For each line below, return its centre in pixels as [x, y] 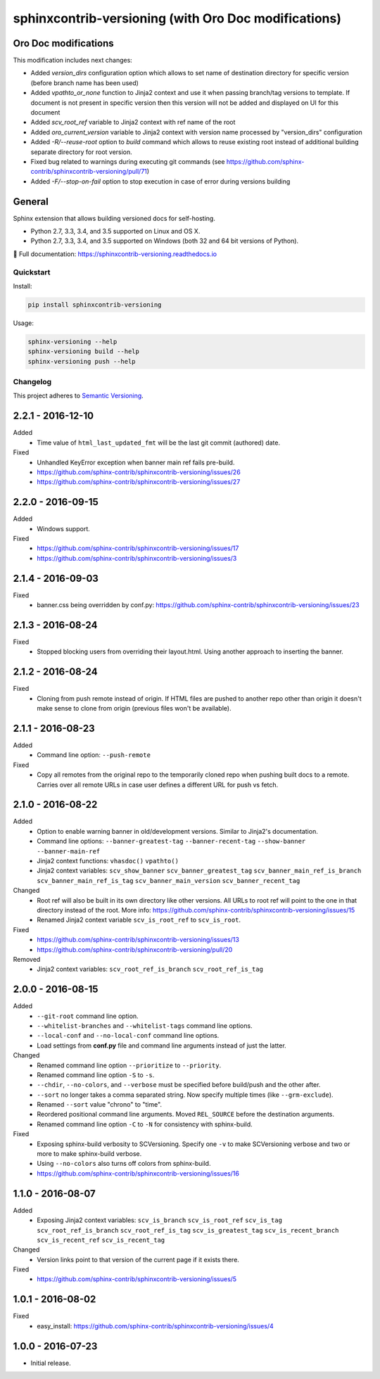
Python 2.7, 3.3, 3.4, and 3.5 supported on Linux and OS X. [115, 231]
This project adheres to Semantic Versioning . [78, 396]
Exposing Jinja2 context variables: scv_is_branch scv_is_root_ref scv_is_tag [160, 1220]
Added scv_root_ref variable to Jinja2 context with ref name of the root [133, 122]
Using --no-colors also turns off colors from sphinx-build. [124, 1164]
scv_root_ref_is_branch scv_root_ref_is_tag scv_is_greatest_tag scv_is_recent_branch [188, 1230]
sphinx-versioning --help [72, 342]
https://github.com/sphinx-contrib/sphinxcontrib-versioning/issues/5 [137, 1279]
